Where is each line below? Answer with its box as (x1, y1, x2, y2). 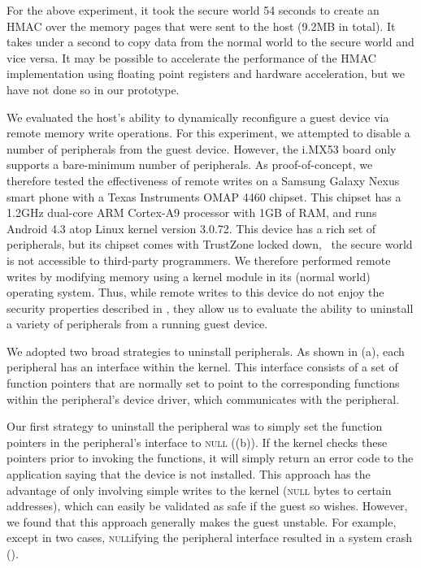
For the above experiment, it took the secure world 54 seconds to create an (7, 2, 380, 18)
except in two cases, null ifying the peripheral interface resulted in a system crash (7, 529, 413, 546)
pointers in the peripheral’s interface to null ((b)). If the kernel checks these (7, 433, 388, 450)
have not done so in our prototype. (7, 80, 180, 98)
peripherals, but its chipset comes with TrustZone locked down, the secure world (7, 236, 413, 253)
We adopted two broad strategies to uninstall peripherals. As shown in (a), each (7, 342, 405, 359)
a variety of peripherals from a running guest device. (7, 315, 268, 332)
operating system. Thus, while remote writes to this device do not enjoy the (7, 284, 384, 301)
